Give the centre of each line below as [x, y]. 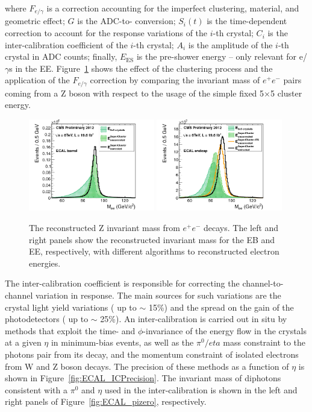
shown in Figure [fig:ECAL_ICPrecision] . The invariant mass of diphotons [143, 378]
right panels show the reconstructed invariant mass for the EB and [152, 239]
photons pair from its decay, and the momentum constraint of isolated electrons [152, 354]
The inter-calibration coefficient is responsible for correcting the [122, 283]
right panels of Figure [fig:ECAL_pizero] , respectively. [106, 401]
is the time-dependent [247, 21]
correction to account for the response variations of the [106, 33]
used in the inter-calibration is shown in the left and [201, 389]
